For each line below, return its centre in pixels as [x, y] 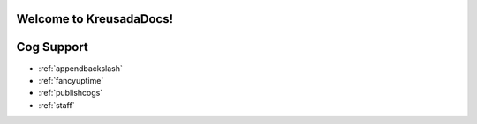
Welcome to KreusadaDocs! [95, 19]
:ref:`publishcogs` [71, 93]
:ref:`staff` [57, 105]
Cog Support [52, 47]
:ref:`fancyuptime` [71, 80]
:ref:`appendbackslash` [81, 68]
